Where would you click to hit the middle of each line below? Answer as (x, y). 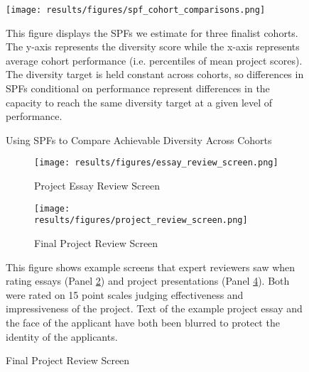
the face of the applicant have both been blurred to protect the (143, 322)
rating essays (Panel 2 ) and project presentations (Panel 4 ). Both (148, 281)
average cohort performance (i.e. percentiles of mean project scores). (154, 60)
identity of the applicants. (62, 336)
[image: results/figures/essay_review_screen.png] (156, 163)
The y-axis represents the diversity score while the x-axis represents (153, 46)
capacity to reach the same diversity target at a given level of (139, 102)
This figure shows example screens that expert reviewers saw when (151, 267)
